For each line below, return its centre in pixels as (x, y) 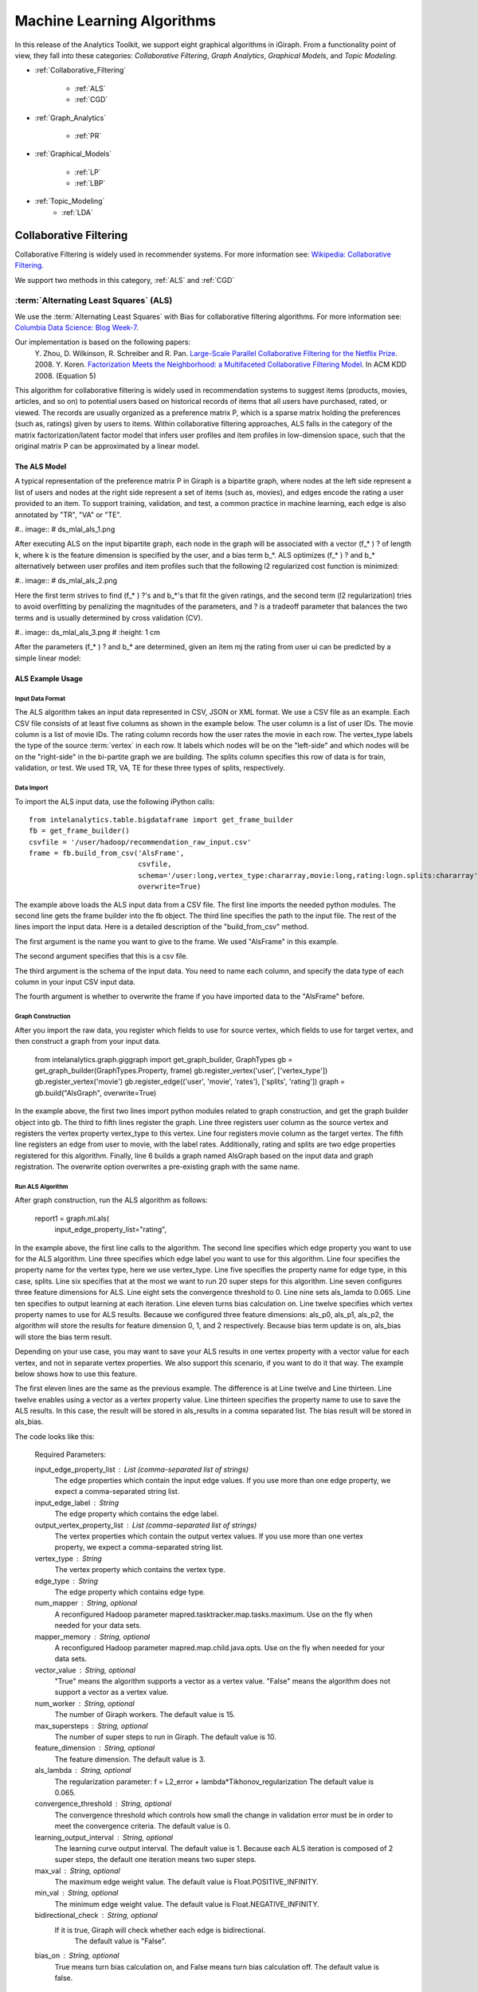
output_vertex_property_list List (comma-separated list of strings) (146, 1525)
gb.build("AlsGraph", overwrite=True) (96, 1092)
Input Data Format (40, 698)
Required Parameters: (71, 1455)
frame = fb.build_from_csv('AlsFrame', (107, 853)
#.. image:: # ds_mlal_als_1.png (65, 529)
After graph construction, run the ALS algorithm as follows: (111, 1200)
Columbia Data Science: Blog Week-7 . (76, 327)
